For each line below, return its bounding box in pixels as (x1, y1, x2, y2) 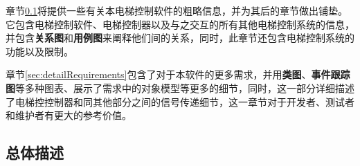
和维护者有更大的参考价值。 (6, 108, 132, 122)
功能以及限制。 (6, 44, 73, 58)
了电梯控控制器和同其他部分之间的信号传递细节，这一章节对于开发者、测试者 (6, 94, 354, 109)
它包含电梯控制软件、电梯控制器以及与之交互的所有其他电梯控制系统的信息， (6, 17, 354, 31)
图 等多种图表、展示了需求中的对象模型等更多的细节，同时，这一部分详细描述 (6, 80, 354, 95)
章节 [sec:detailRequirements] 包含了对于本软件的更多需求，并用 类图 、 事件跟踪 (6, 67, 350, 82)
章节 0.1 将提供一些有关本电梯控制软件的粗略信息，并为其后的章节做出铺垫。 (6, 3, 348, 17)
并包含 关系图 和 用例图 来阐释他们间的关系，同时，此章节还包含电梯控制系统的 (6, 30, 354, 45)
